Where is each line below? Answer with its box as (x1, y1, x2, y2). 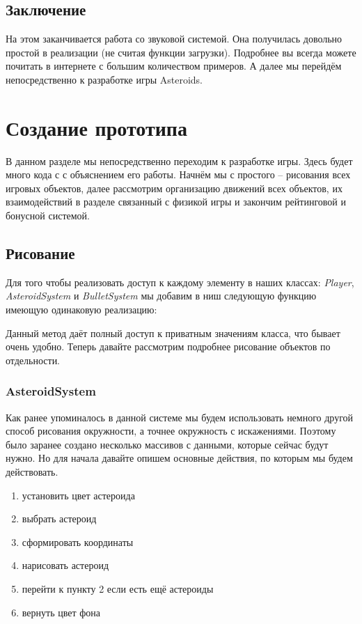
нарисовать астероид (22, 558, 109, 572)
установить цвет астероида (22, 487, 135, 502)
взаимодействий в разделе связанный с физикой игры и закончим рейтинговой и (6, 194, 346, 209)
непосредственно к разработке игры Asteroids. (6, 72, 203, 86)
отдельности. (6, 352, 61, 367)
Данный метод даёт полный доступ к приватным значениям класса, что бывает (6, 325, 340, 340)
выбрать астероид (22, 511, 97, 526)
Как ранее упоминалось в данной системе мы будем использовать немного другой (6, 409, 354, 424)
